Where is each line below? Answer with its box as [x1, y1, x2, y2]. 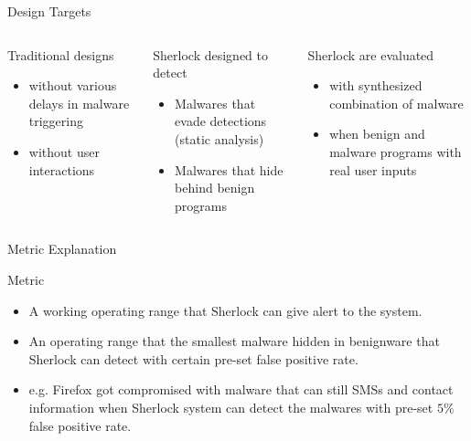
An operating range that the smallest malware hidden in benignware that [28, 331, 440, 351]
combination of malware [329, 93, 464, 112]
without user [28, 142, 100, 161]
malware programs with [329, 142, 462, 161]
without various [28, 76, 117, 95]
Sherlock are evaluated [307, 45, 434, 64]
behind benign [175, 178, 255, 197]
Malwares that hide [175, 160, 284, 179]
